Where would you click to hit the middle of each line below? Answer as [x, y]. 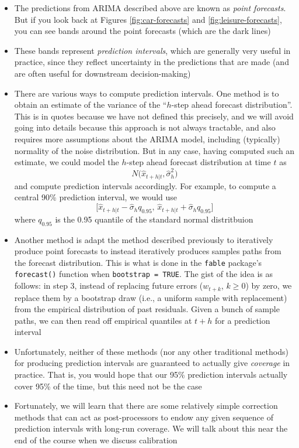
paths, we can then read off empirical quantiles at [103, 320]
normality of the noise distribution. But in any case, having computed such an [154, 150]
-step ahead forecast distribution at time [199, 162]
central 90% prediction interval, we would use [96, 197]
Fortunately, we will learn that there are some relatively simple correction [146, 406]
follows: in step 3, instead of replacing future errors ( [109, 285]
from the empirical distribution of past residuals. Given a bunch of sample [147, 309]
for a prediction [242, 320]
